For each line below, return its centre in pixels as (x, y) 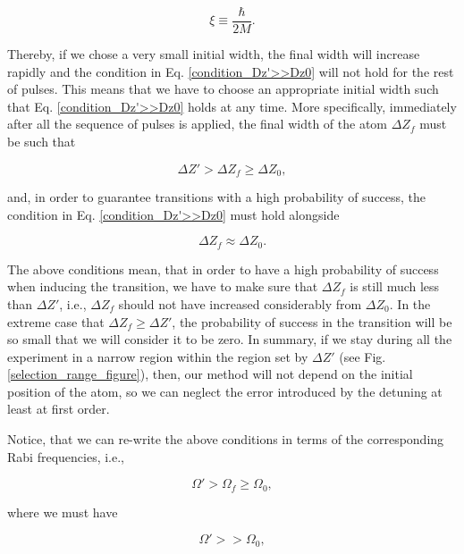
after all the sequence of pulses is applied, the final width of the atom (198, 124)
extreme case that (56, 321)
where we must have (63, 512)
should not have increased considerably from (240, 303)
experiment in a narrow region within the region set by (158, 356)
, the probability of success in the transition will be (312, 321)
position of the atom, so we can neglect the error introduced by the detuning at (225, 391)
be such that (42, 142)
